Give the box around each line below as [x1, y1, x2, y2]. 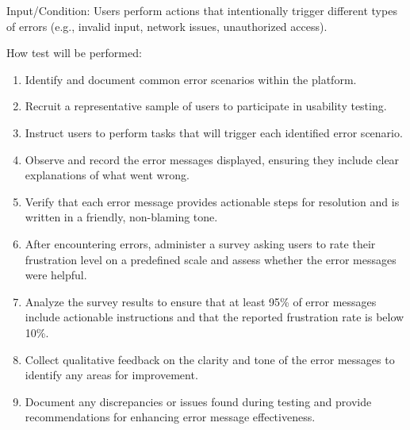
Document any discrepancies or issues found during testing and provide [25, 393, 372, 409]
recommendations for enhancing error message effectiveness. [25, 409, 316, 425]
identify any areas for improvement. [25, 367, 198, 383]
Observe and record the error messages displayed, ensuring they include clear [25, 151, 400, 167]
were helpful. [25, 267, 87, 283]
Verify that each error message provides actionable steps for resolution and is [25, 193, 400, 209]
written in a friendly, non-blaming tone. [25, 209, 218, 225]
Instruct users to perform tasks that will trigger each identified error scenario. [25, 124, 403, 140]
